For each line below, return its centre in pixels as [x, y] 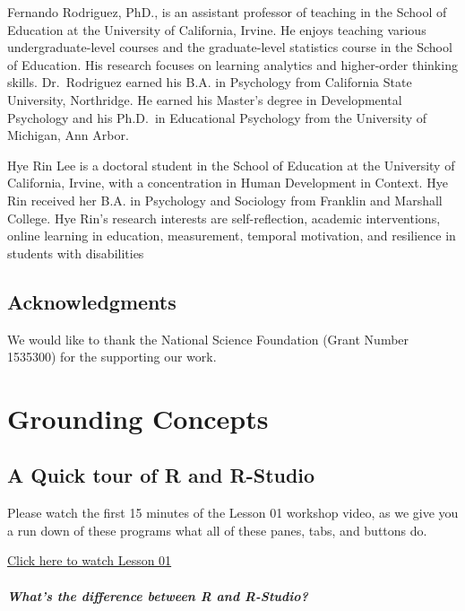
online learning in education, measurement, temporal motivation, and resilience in [232, 236]
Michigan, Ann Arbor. [68, 135]
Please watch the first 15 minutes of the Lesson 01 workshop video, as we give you [233, 513]
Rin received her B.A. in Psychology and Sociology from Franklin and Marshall [225, 200]
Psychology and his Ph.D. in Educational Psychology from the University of [217, 117]
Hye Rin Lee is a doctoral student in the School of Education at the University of [231, 165]
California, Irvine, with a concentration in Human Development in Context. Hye [228, 183]
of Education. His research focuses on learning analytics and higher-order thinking [232, 64]
